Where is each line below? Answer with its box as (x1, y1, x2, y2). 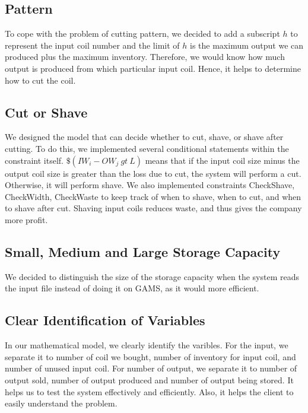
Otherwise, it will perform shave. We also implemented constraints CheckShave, (5, 179, 295, 191)
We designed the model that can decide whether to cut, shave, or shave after (5, 131, 284, 143)
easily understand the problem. (5, 397, 118, 409)
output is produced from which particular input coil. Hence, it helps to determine (5, 62, 301, 74)
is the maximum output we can (190, 39, 304, 51)
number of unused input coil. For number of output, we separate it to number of (5, 362, 297, 374)
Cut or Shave (5, 103, 88, 121)
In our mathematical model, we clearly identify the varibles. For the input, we (5, 339, 288, 351)
